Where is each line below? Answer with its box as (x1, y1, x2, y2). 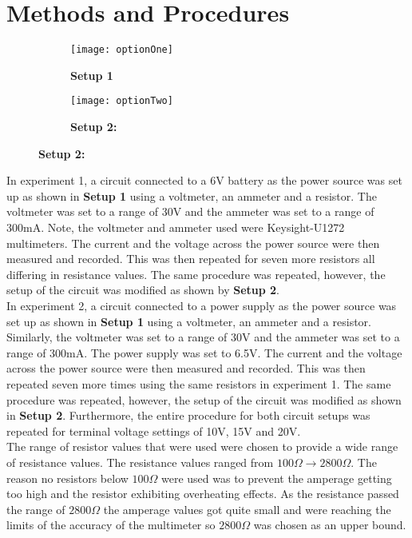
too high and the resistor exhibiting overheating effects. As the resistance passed (6, 485, 399, 502)
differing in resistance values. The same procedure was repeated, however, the (6, 265, 386, 282)
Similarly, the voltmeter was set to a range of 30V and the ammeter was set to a (6, 329, 400, 345)
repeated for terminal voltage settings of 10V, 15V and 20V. (6, 422, 301, 439)
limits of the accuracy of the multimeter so (6, 516, 216, 533)
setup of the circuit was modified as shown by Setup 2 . (6, 281, 280, 298)
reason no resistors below (6, 469, 129, 486)
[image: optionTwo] (70, 95, 173, 107)
